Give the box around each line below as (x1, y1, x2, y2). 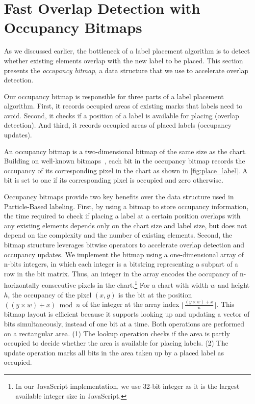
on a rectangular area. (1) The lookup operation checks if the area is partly (4, 328, 230, 338)
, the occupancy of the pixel (8, 289, 92, 299)
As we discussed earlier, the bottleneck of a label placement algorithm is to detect (4, 46, 250, 56)
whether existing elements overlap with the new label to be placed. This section (4, 55, 243, 65)
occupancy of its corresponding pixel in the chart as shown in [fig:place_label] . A (4, 165, 248, 175)
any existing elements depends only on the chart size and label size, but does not (4, 220, 247, 230)
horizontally (4, 280, 40, 290)
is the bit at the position (118, 289, 192, 299)
